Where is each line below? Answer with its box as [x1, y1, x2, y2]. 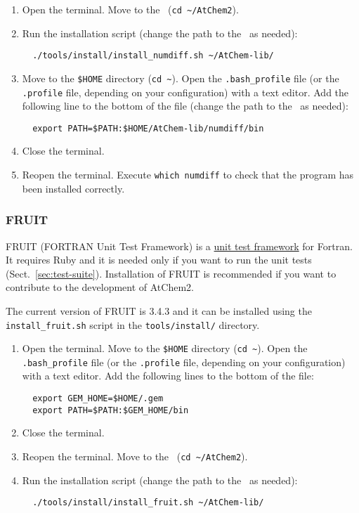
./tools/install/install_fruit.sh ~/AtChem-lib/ [32, 498, 264, 508]
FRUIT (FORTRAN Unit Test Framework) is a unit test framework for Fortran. [6, 238, 353, 253]
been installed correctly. [22, 181, 125, 195]
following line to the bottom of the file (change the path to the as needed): [22, 98, 348, 113]
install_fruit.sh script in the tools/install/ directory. [6, 317, 260, 332]
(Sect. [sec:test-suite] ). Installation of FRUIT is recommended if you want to [6, 266, 337, 280]
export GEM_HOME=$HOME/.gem [32, 394, 164, 404]
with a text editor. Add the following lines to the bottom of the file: [22, 368, 314, 383]
